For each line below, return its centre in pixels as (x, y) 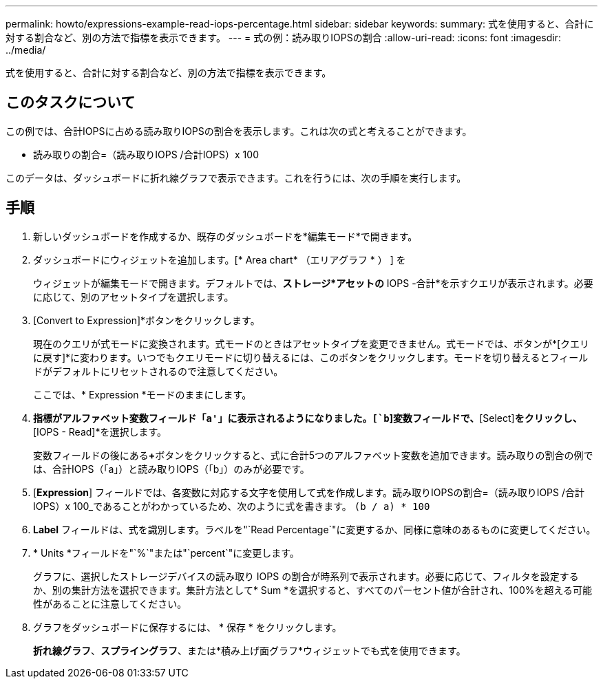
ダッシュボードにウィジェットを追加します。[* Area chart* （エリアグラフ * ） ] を (220, 259)
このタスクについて (71, 103)
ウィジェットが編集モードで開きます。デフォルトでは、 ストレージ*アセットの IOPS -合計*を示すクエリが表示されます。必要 (313, 283)
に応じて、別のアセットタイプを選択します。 (134, 297)
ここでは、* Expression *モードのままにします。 (142, 394)
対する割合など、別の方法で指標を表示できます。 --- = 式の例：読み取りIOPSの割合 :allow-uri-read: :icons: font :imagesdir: (283, 38)
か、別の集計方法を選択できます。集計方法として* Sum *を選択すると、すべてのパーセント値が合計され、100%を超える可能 (313, 590)
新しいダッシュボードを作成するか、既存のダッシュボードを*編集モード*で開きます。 (225, 236)
